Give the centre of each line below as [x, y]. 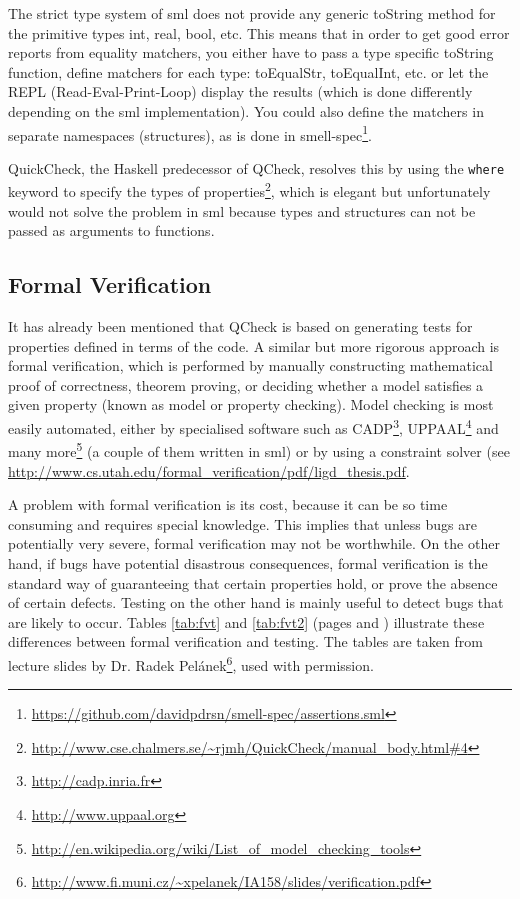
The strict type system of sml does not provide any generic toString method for [252, 13]
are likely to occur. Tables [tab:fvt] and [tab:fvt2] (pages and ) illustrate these [246, 621]
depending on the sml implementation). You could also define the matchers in [246, 110]
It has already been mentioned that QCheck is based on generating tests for [240, 326]
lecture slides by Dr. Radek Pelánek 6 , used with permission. [191, 663]
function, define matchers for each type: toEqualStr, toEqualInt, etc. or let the [248, 71]
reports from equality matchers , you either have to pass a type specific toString [251, 52]
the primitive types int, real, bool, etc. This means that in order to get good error [259, 32]
